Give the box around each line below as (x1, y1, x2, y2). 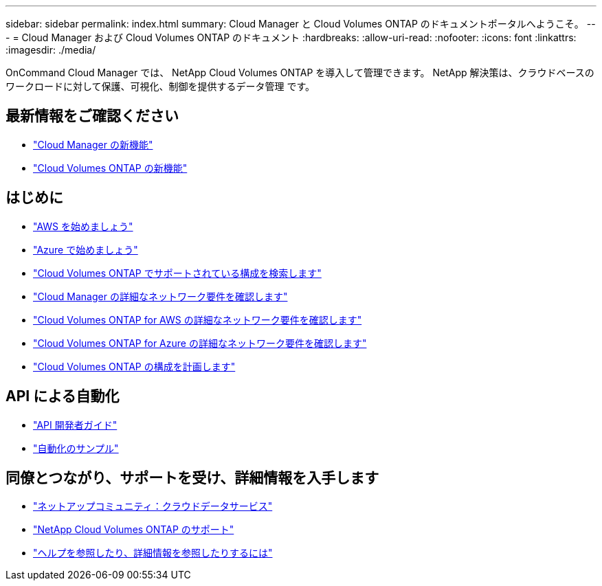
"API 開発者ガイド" (33, 418, 118, 431)
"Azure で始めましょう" (33, 243, 138, 256)
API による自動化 (5, 387, 120, 405)
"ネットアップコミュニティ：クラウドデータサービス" (33, 500, 273, 512)
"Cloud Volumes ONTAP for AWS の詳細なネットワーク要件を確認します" (33, 313, 362, 326)
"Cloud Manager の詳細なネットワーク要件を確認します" (33, 290, 288, 302)
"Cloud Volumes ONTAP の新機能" (33, 161, 188, 174)
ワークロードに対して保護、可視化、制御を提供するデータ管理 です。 (5, 80, 315, 92)
